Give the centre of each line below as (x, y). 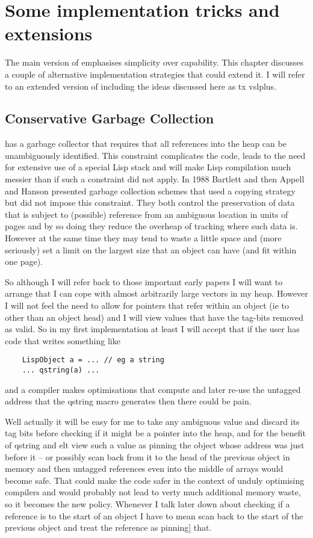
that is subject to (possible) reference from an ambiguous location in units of (147, 214)
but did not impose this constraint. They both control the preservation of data (150, 203)
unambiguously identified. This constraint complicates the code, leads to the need (155, 155)
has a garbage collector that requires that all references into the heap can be (146, 144)
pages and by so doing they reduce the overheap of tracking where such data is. (151, 226)
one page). (24, 261)
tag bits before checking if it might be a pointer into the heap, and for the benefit (155, 433)
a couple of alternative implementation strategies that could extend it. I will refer (155, 74)
